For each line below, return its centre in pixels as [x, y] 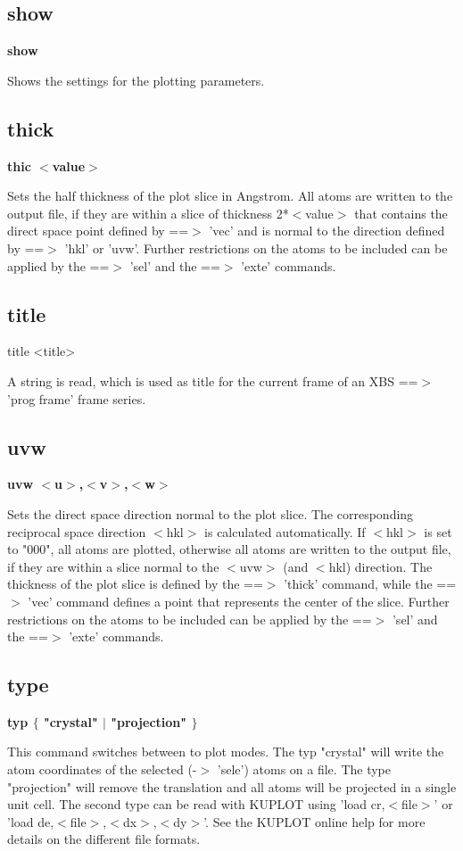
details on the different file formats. [104, 839]
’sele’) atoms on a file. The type [304, 769]
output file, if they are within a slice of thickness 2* [148, 213]
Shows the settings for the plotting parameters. [136, 80]
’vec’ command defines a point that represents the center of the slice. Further [239, 601]
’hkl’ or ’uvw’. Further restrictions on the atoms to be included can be [256, 248]
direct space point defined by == [98, 231]
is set [438, 531]
